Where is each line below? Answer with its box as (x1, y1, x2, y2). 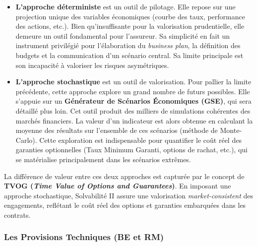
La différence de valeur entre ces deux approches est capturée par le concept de (4, 171, 245, 181)
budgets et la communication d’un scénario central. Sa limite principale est (15, 50, 244, 60)
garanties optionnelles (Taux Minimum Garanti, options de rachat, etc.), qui (15, 144, 248, 155)
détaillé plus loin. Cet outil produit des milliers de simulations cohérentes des (15, 105, 251, 116)
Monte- (220, 125, 242, 135)
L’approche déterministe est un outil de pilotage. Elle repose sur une (15, 1, 236, 11)
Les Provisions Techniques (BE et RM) (4, 231, 164, 243)
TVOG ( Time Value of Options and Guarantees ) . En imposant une (4, 181, 231, 191)
